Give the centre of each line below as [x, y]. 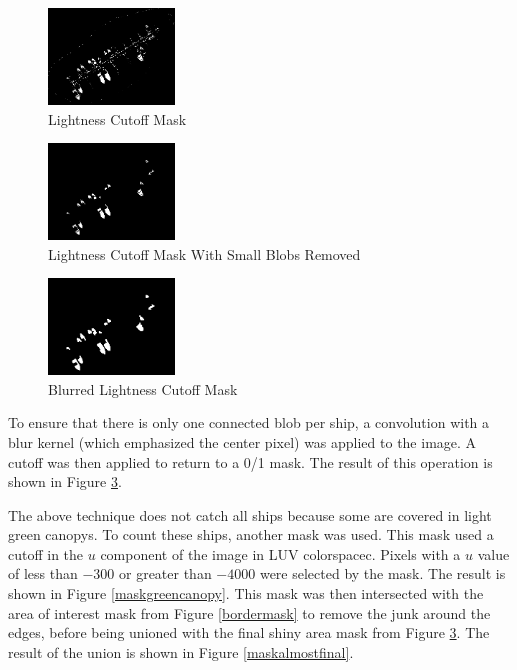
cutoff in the [46, 553]
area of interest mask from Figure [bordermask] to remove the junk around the [249, 612]
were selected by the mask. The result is [382, 573]
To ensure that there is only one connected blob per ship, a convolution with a [249, 422]
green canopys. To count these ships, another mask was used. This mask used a [251, 534]
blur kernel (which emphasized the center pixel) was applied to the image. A [242, 441]
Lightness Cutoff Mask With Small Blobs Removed [204, 253]
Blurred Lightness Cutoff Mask [143, 388]
